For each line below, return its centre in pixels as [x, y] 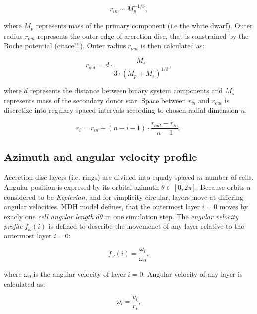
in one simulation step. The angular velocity [171, 216]
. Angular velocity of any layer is [193, 274]
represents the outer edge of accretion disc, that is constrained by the [143, 36]
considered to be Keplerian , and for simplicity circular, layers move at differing [124, 196]
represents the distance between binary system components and [127, 91]
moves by [234, 206]
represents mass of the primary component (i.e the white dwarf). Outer [144, 26]
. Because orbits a [223, 187]
